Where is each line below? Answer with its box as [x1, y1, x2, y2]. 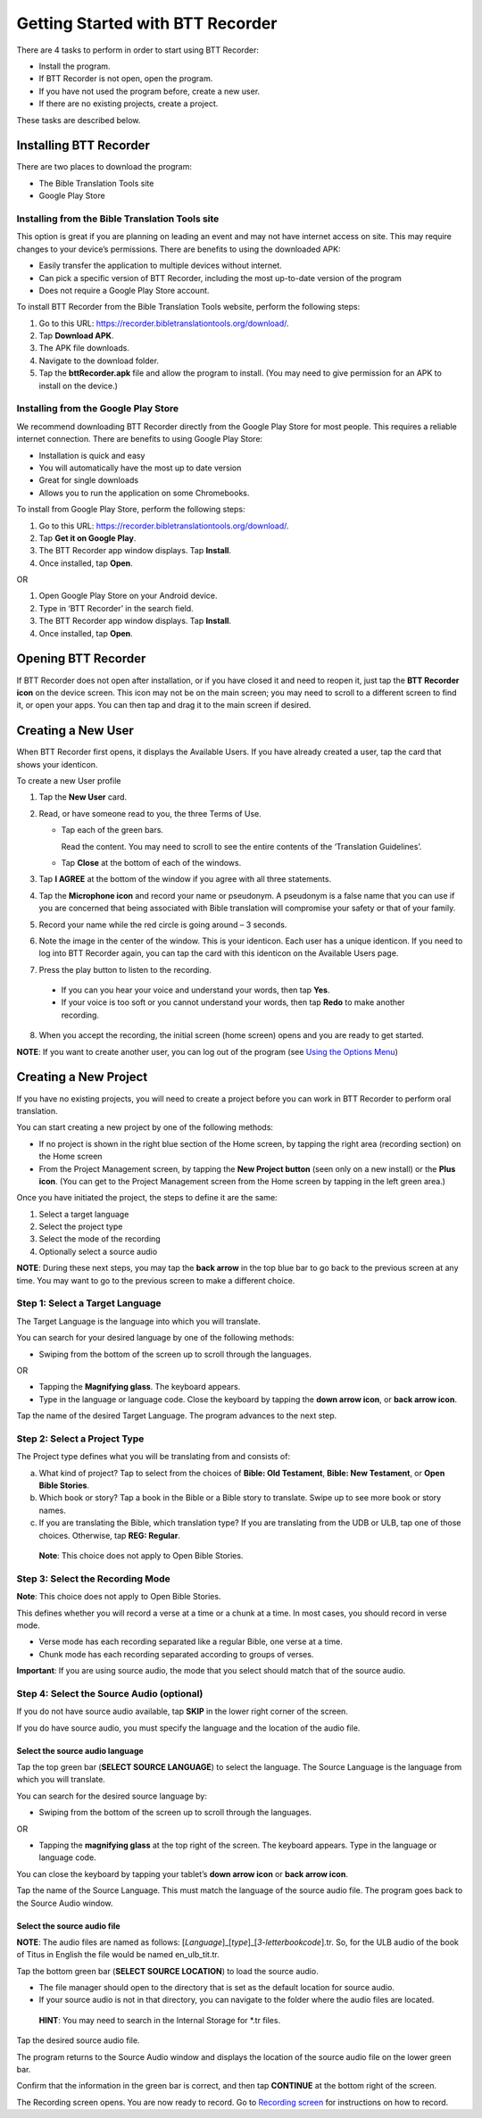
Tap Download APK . [38, 330, 114, 341]
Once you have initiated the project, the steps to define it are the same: [16, 1192, 278, 1203]
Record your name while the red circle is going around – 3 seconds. [38, 919, 287, 930]
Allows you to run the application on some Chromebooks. [38, 487, 250, 498]
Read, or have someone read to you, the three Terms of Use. [38, 808, 262, 818]
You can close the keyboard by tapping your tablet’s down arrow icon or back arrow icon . [16, 1868, 348, 1879]
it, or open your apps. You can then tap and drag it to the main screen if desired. [16, 700, 312, 710]
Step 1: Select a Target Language [16, 1297, 162, 1309]
